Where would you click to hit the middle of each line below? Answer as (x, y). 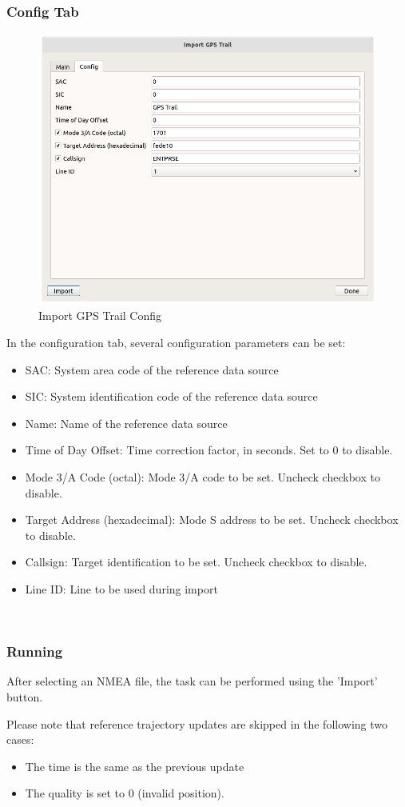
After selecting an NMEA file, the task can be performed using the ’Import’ (192, 681)
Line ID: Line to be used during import (121, 589)
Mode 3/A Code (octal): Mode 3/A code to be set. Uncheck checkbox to (202, 477)
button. (25, 697)
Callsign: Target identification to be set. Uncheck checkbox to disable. (196, 562)
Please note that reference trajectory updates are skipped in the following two (197, 723)
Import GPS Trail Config (100, 316)
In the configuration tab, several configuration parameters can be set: (176, 343)
